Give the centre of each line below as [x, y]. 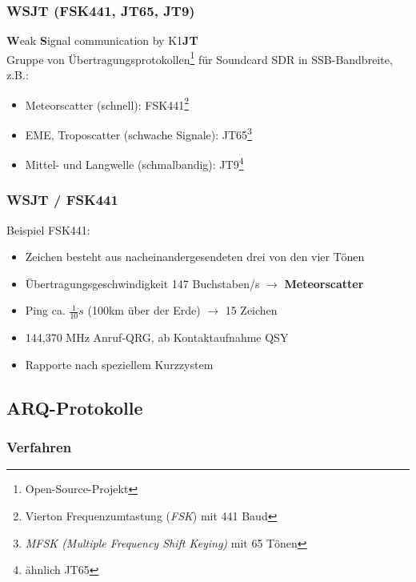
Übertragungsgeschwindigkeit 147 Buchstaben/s [142, 283]
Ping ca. [45, 310]
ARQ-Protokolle [75, 407]
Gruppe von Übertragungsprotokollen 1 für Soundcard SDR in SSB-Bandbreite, [200, 58]
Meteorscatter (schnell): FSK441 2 [107, 103]
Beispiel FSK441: [48, 229]
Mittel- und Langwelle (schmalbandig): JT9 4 [134, 163]
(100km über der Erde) [144, 310]
